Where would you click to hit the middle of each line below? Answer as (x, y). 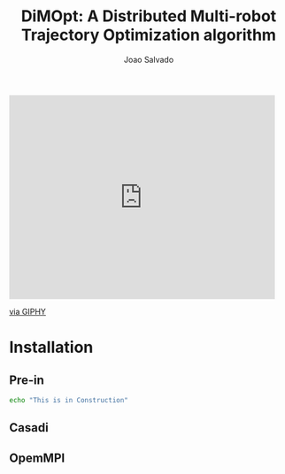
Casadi (29, 428)
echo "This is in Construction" (69, 400)
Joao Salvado (149, 59)
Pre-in (27, 380)
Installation (51, 348)
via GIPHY (28, 311)
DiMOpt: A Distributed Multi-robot (149, 16)
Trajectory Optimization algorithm (149, 35)
